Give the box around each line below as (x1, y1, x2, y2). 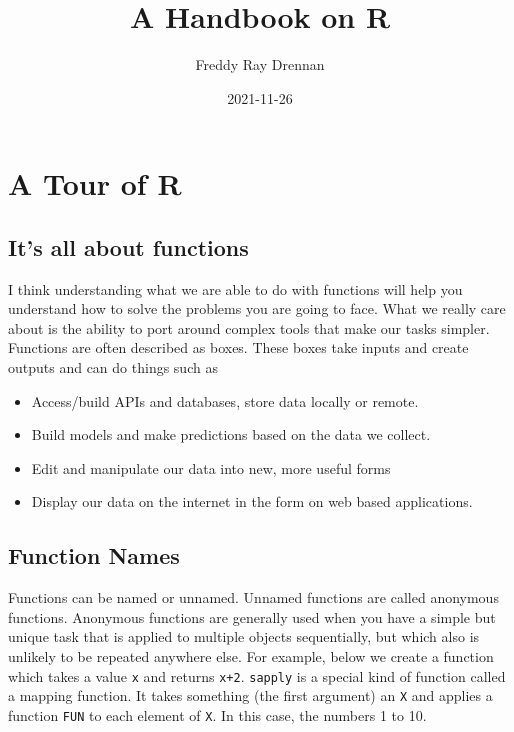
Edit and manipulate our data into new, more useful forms (31, 457, 391, 478)
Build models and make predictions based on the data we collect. (31, 424, 431, 445)
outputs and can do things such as (8, 357, 218, 378)
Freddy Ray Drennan (195, 54, 325, 75)
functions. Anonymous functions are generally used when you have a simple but (8, 606, 496, 627)
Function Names (8, 540, 180, 571)
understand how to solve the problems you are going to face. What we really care (8, 298, 506, 319)
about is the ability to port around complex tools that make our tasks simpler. (8, 317, 490, 338)
